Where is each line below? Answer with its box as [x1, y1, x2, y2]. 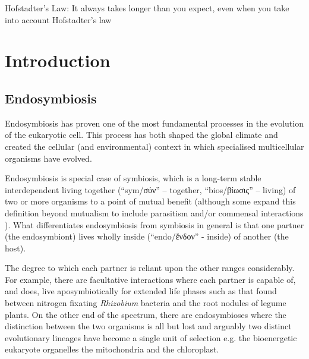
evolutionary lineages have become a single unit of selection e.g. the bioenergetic [5, 331, 297, 344]
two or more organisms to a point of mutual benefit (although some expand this [5, 195, 296, 207]
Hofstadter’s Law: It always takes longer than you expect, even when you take [5, 2, 289, 14]
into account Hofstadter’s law [5, 13, 112, 26]
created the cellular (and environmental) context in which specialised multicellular [5, 140, 304, 152]
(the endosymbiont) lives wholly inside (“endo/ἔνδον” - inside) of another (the [5, 230, 289, 243]
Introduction [5, 48, 111, 73]
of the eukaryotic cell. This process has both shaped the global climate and [5, 128, 278, 141]
